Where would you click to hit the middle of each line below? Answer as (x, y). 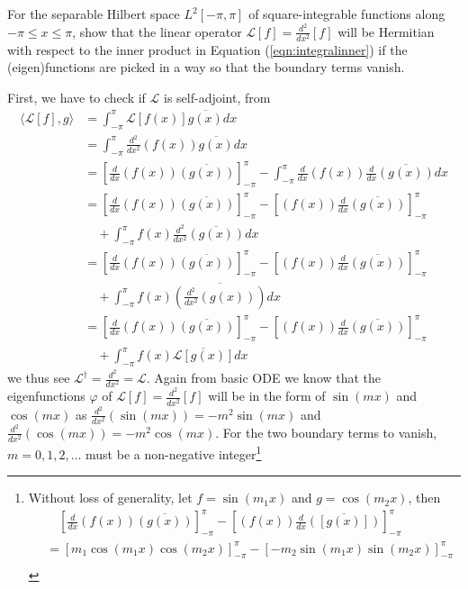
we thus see (39, 378)
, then (424, 498)
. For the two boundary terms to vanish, (326, 432)
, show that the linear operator (157, 31)
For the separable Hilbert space (94, 14)
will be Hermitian (386, 31)
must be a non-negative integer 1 (174, 452)
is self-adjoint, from (217, 97)
